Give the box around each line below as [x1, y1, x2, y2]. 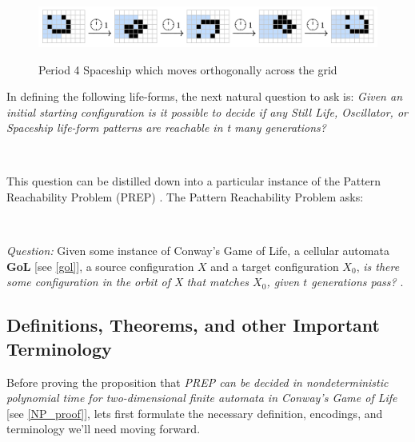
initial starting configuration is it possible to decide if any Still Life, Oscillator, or [6, 103, 408, 120]
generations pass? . [311, 273, 404, 290]
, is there [356, 257, 400, 274]
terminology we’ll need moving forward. [6, 420, 201, 437]
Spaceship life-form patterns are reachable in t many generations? [6, 119, 326, 136]
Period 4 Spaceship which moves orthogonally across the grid [38, 61, 337, 78]
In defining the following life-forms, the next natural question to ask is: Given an [6, 88, 403, 105]
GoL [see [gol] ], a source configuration [6, 257, 194, 274]
